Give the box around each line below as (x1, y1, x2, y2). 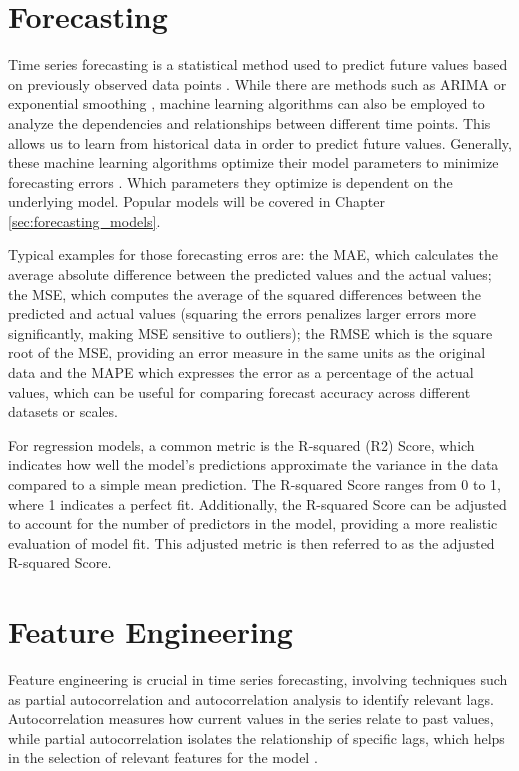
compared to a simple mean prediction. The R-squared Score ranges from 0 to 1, (8, 474, 501, 494)
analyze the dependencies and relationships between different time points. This (8, 112, 491, 133)
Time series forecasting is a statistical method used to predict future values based (8, 54, 508, 75)
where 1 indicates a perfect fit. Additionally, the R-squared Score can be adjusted (8, 493, 507, 514)
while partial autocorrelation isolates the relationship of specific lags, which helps (8, 727, 505, 748)
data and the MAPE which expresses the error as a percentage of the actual (8, 362, 474, 383)
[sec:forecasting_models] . (8, 210, 161, 231)
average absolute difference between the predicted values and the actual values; (8, 264, 492, 285)
